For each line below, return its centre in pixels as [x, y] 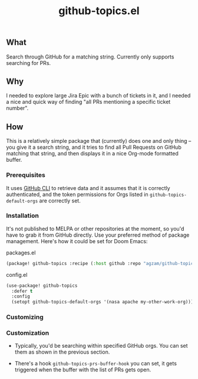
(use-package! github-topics [42, 285]
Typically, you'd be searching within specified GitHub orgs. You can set [101, 346]
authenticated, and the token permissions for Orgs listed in [77, 194]
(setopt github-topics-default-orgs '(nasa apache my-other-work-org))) [103, 302]
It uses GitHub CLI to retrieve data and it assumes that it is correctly [88, 188]
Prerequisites [26, 175]
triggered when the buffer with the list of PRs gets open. [83, 370]
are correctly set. [60, 200]
